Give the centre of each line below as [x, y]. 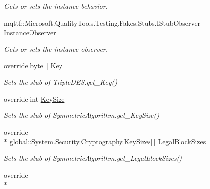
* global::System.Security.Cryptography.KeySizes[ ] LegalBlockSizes [105, 141]
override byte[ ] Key [33, 65]
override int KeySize [34, 98]
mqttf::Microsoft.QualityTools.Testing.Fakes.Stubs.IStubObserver [102, 22]
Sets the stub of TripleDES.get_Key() [60, 82]
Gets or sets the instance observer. [56, 49]
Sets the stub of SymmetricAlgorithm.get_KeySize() [82, 115]
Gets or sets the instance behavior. [56, 6]
